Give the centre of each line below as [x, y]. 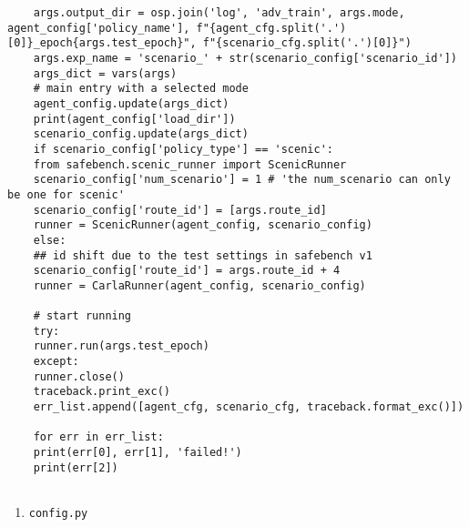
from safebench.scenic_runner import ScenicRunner [190, 164]
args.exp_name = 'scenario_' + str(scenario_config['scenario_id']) [245, 58]
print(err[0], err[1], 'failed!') [138, 453]
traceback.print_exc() [102, 392]
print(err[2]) [76, 467]
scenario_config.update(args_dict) [141, 134]
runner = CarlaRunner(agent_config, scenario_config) [199, 285]
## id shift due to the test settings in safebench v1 [203, 255]
